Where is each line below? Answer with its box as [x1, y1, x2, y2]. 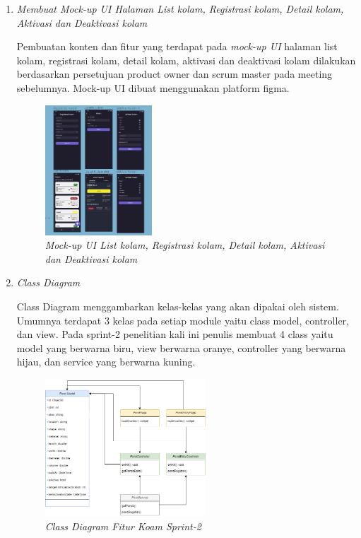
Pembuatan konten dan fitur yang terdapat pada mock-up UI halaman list [16, 39, 338, 54]
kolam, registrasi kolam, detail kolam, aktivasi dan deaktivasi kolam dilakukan [16, 52, 356, 67]
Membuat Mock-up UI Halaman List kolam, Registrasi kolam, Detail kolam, [16, 1, 344, 16]
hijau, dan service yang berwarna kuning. [16, 354, 196, 369]
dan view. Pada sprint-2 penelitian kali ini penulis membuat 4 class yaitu [16, 327, 333, 341]
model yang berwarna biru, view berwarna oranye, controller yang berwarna [16, 340, 346, 355]
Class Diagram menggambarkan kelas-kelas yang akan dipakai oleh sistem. [16, 299, 339, 314]
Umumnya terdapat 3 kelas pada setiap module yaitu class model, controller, [16, 312, 349, 327]
